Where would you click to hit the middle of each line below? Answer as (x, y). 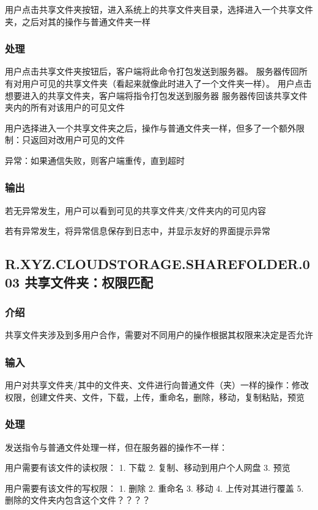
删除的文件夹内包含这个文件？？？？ (78, 500)
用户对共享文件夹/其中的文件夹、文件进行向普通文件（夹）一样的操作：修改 (157, 385)
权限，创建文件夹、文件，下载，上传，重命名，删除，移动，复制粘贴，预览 (155, 397)
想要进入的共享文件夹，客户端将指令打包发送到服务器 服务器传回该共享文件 (156, 95)
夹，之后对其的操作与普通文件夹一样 (78, 21)
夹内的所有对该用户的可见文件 (65, 107)
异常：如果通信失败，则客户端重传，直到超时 (95, 160)
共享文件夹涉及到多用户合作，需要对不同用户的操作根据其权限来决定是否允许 (159, 335)
